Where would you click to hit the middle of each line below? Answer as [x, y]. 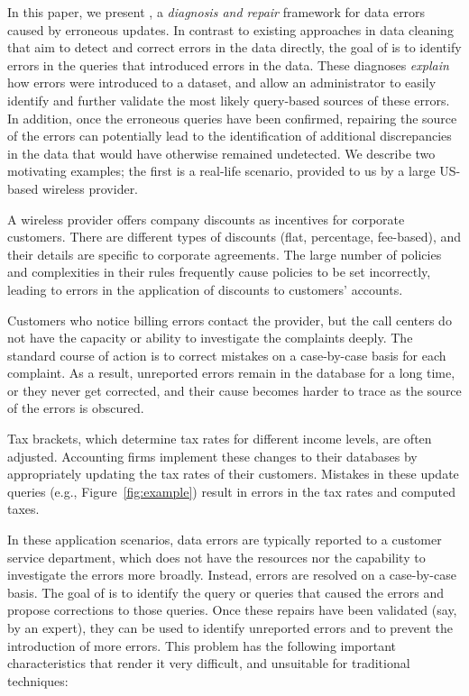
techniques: [38, 680]
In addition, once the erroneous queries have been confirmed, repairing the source [232, 118]
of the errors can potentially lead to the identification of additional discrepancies [230, 136]
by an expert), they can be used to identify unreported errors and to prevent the [230, 627]
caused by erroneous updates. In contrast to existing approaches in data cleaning [230, 29]
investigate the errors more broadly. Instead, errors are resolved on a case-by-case [232, 575]
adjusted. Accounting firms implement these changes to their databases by [212, 456]
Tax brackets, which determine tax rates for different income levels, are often [220, 439]
